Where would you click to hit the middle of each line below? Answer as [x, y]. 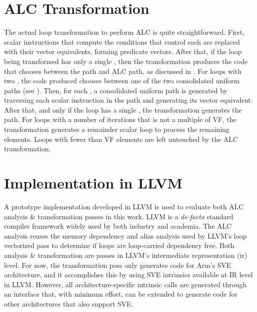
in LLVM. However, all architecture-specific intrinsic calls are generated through [125, 284]
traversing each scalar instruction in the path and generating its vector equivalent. [128, 100]
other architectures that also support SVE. [69, 303]
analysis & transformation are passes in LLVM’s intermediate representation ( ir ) [126, 255]
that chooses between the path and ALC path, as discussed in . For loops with [123, 71]
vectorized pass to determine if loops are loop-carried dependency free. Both [119, 245]
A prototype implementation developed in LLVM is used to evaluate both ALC [124, 206]
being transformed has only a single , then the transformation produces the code [126, 61]
